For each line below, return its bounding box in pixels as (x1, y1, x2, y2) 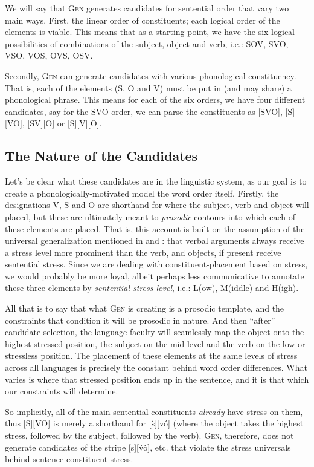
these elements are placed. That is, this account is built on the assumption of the (5, 222, 305, 235)
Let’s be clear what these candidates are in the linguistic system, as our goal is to (5, 175, 307, 188)
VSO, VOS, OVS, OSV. (5, 49, 93, 62)
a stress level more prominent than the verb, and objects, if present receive (5, 246, 281, 258)
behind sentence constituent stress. (5, 452, 133, 465)
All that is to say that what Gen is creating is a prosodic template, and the (5, 302, 284, 315)
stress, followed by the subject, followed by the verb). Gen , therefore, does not (5, 429, 294, 442)
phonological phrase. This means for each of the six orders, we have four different (5, 93, 306, 106)
